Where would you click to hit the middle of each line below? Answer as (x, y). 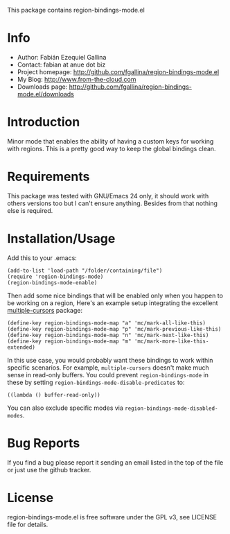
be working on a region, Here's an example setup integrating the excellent (113, 303)
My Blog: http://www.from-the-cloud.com (77, 79)
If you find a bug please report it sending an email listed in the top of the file (115, 462)
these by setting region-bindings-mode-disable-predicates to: (96, 382)
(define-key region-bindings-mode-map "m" (69, 341)
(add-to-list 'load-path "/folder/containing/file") (85, 270)
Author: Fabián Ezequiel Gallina (62, 57)
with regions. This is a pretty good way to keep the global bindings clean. (112, 148)
